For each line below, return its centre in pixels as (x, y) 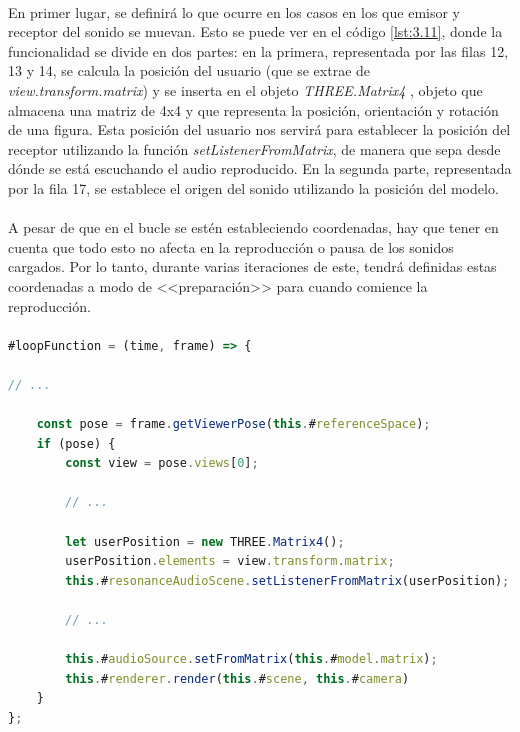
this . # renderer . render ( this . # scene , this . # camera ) (237, 678)
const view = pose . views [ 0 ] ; (162, 463)
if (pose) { (76, 443)
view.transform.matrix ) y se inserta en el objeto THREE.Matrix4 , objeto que (245, 89)
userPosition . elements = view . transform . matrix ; (230, 561)
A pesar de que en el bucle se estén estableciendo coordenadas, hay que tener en (253, 227)
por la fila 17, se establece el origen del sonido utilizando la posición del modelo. (253, 187)
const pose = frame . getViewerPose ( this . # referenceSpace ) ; (233, 424)
